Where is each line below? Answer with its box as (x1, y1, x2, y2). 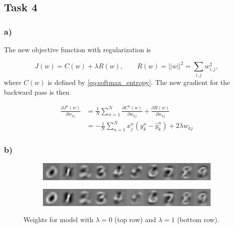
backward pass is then (4, 87, 70, 97)
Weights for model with (23, 214, 94, 225)
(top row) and (114, 214, 156, 225)
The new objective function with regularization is (4, 44, 151, 54)
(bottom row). (177, 214, 219, 225)
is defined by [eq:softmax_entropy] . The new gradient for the (47, 77, 230, 87)
